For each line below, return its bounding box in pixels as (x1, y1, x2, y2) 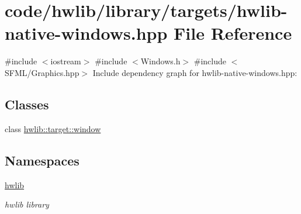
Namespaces (5, 151, 79, 169)
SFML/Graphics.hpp (5, 66, 79, 78)
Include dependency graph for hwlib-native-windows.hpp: (92, 66, 297, 78)
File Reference (174, 21, 292, 45)
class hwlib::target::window (5, 122, 101, 134)
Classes (5, 95, 49, 113)
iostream (50, 55, 81, 67)
